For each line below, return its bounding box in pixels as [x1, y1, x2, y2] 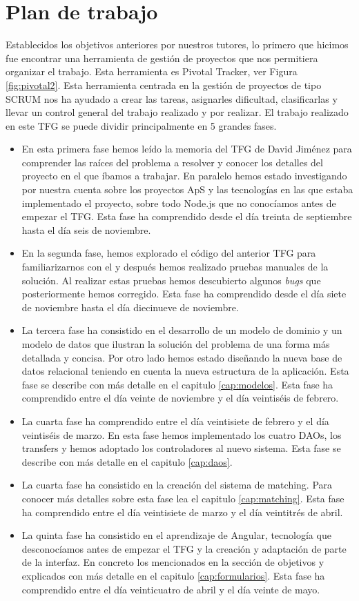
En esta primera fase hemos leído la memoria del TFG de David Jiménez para [21, 141, 352, 156]
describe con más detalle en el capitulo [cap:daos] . [21, 454, 233, 469]
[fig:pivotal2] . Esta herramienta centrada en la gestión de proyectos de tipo [6, 77, 322, 92]
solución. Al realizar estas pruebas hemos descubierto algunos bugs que [21, 273, 321, 287]
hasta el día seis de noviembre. [21, 222, 151, 237]
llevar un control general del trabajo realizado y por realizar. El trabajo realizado [6, 105, 349, 119]
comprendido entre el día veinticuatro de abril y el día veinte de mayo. [21, 582, 320, 596]
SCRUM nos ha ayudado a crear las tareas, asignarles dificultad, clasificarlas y [6, 91, 338, 106]
